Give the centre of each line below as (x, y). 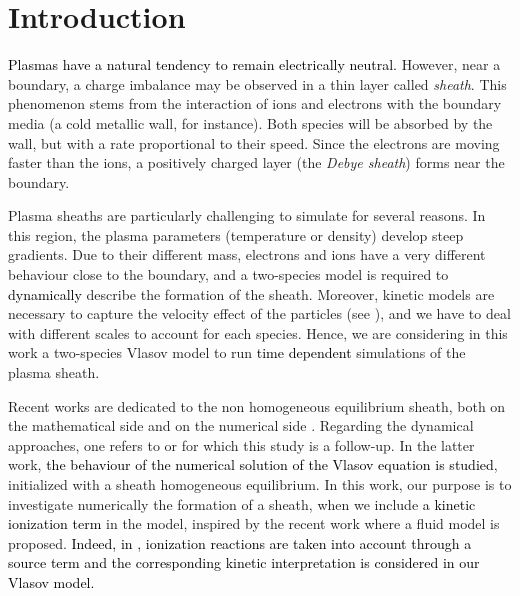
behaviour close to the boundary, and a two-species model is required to (228, 274)
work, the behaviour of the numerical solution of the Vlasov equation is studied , (253, 464)
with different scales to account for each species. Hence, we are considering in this (258, 332)
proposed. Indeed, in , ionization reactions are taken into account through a (240, 542)
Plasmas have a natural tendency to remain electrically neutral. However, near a (254, 64)
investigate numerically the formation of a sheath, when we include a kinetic (242, 503)
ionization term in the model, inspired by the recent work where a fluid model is (254, 523)
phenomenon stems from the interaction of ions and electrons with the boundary (255, 103)
